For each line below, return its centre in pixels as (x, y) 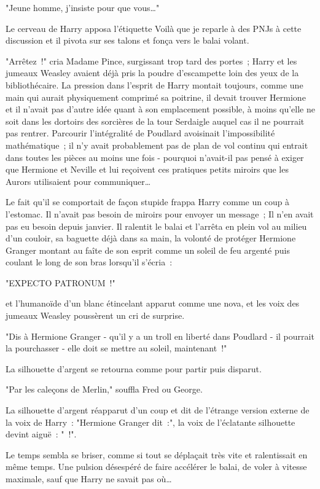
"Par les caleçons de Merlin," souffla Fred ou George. (104, 389)
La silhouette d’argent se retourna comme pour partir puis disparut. (134, 368)
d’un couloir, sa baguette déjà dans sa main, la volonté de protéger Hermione (151, 238)
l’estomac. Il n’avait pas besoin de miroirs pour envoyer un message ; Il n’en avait (160, 213)
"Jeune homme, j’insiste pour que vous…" (83, 7)
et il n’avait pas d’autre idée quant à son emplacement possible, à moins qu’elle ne (160, 109)
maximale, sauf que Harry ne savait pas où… (89, 479)
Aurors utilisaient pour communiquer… (78, 181)
